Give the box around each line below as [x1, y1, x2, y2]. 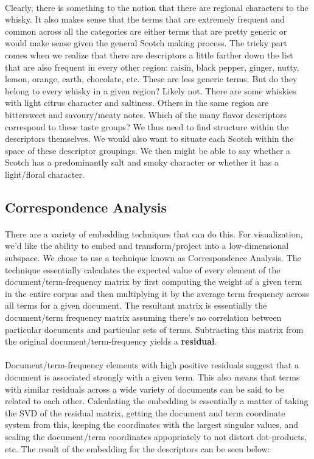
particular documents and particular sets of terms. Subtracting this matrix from [5, 323, 304, 335]
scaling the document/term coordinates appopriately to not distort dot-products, [5, 430, 307, 443]
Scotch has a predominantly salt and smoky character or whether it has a [5, 156, 279, 169]
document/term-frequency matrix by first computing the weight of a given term [5, 275, 302, 288]
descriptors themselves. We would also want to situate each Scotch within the [5, 132, 294, 145]
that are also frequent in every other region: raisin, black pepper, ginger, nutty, [5, 60, 299, 73]
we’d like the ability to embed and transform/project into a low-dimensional [5, 239, 289, 252]
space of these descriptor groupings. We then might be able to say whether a [5, 144, 291, 156]
